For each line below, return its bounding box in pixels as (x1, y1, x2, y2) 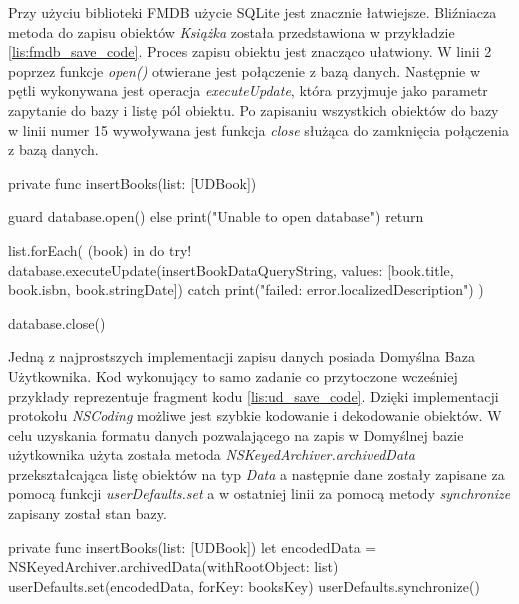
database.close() (8, 312, 106, 333)
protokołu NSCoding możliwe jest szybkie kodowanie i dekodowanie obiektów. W (8, 405, 502, 426)
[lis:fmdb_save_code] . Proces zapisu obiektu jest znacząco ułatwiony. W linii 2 (8, 41, 492, 62)
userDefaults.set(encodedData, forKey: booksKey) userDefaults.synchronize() (8, 575, 480, 596)
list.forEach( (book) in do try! (8, 239, 192, 260)
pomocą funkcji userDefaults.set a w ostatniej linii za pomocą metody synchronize (8, 483, 511, 504)
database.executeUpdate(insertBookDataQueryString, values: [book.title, (8, 259, 454, 280)
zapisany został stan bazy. (8, 503, 167, 524)
